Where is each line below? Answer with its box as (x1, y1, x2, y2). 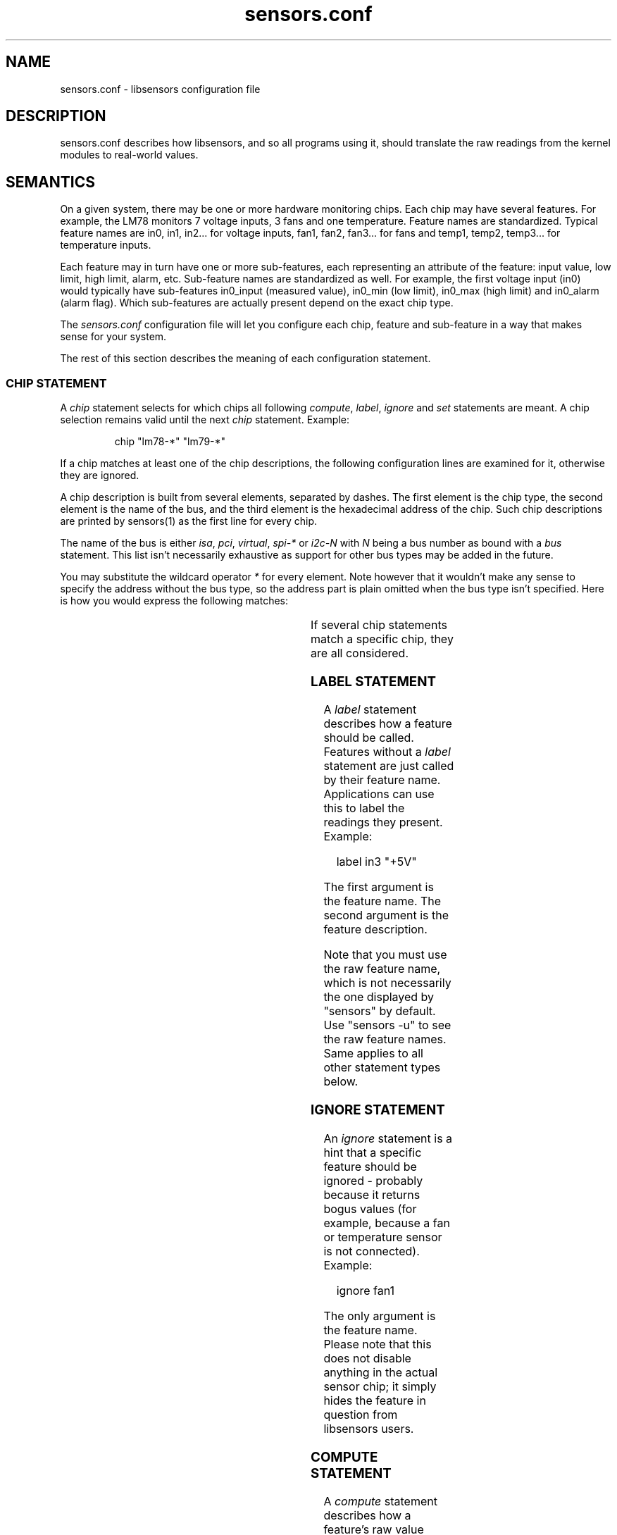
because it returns (323, 1187, 420, 1202)
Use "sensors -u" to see (323, 1018, 451, 1033)
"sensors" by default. (323, 1004, 436, 1019)
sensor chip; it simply (323, 1379, 437, 1393)
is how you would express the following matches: (60, 595, 289, 607)
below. (323, 1074, 359, 1089)
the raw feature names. (323, 1032, 447, 1047)
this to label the (323, 801, 405, 816)
